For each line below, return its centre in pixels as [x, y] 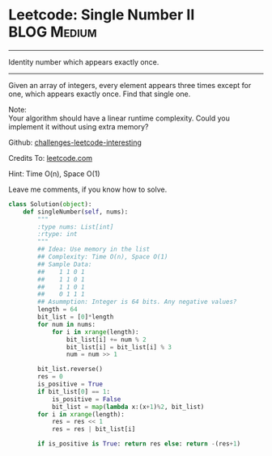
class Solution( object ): [50, 204]
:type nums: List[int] [76, 227]
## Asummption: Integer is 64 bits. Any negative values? [137, 302]
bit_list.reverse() [70, 369]
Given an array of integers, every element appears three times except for [130, 85]
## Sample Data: [65, 264]
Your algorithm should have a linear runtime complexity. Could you [119, 118]
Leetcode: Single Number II [102, 15]
